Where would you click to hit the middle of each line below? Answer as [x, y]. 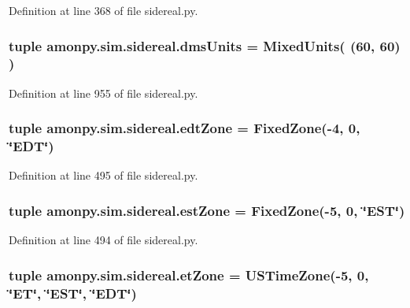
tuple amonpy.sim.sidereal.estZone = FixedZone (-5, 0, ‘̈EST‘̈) [207, 210]
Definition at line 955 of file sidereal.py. [103, 93]
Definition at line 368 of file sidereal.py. [103, 10]
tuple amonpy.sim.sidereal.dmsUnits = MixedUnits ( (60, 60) [205, 45]
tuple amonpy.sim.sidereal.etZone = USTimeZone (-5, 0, [189, 275]
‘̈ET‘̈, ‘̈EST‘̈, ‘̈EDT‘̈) [73, 293]
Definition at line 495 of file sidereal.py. [103, 175]
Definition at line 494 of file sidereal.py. [103, 240]
